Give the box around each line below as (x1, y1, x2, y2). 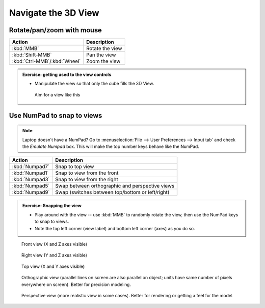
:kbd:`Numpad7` (12, 163, 50, 170)
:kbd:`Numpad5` (12, 183, 50, 190)
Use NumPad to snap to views (9, 111, 103, 119)
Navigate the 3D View (9, 7, 100, 18)
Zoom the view (86, 58, 121, 65)
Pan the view (86, 51, 116, 58)
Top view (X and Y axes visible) (21, 263, 85, 269)
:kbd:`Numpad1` (12, 169, 49, 176)
